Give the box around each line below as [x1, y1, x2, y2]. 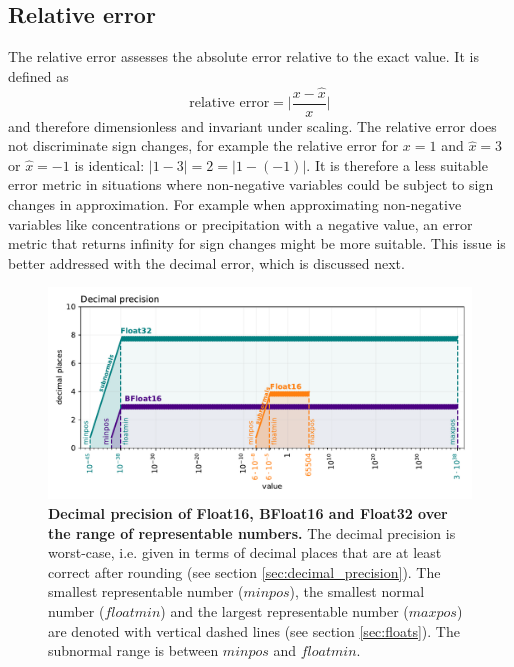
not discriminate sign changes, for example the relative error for [8, 135, 399, 156]
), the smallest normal [289, 581, 425, 602]
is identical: [74, 154, 145, 175]
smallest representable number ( [48, 581, 244, 602]
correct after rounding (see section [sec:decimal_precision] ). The [48, 561, 441, 582]
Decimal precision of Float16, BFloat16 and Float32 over [48, 503, 448, 524]
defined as [8, 65, 69, 86]
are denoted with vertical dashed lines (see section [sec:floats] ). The [48, 620, 460, 641]
